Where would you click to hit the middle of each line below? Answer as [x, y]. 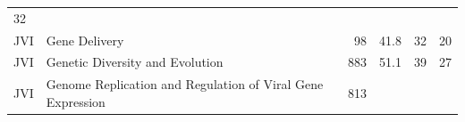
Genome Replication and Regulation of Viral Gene [185, 84]
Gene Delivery [85, 40]
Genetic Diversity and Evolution [135, 62]
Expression [76, 101]
